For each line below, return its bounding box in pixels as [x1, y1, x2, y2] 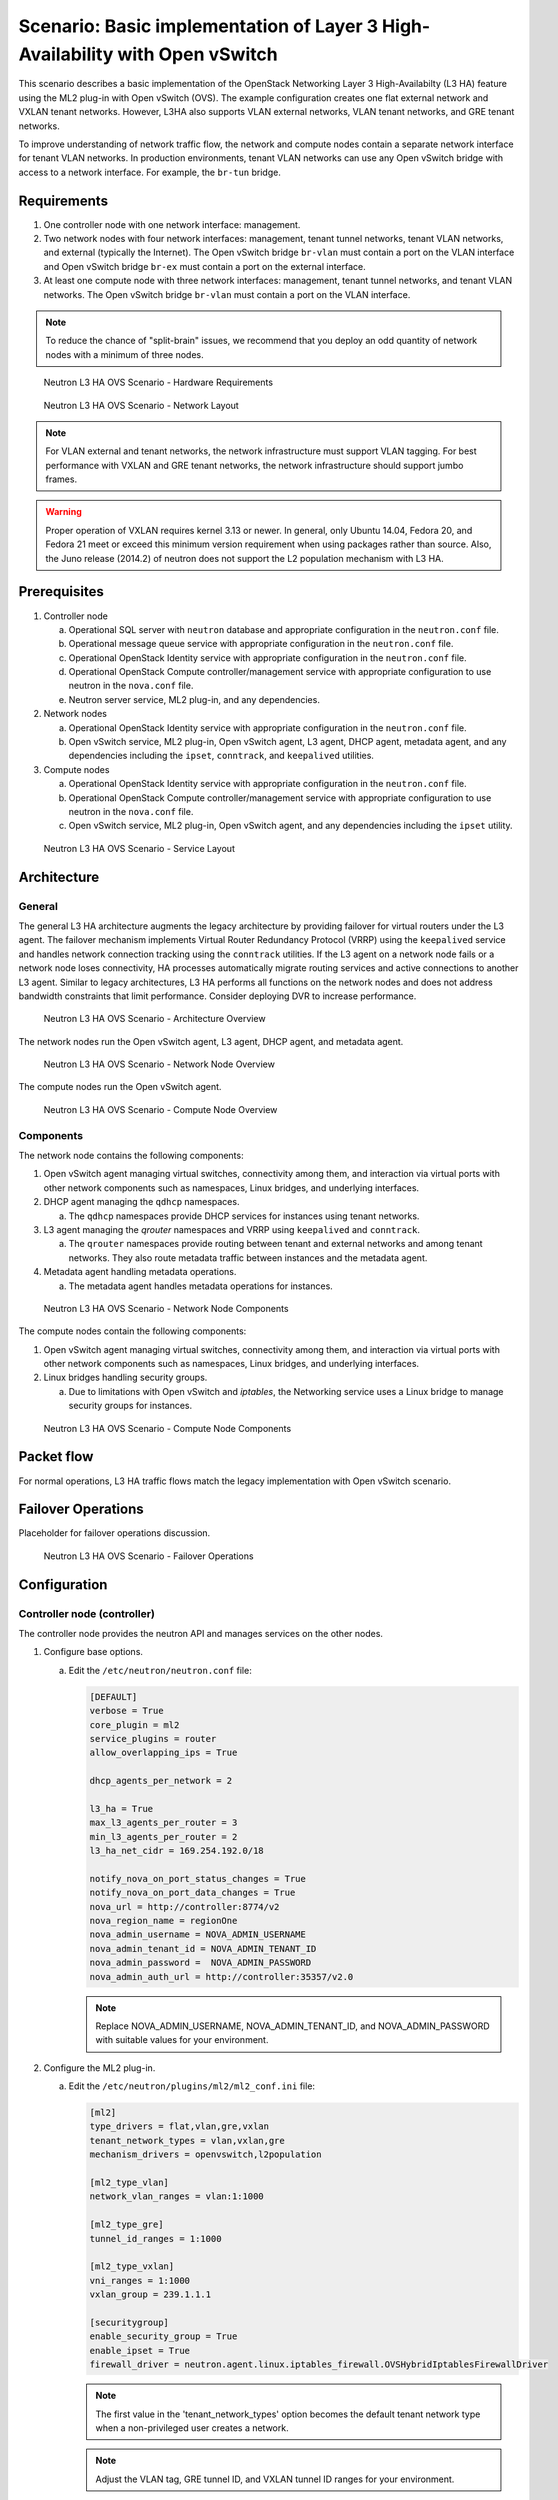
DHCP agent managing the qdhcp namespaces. [43, 1196, 240, 1208]
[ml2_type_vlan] [89, 2177, 170, 2189]
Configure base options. [43, 1646, 144, 1658]
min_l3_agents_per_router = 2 [89, 1831, 238, 1842]
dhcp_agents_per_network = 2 [89, 1775, 233, 1787]
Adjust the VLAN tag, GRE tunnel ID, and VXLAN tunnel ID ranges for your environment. [95, 2473, 455, 2485]
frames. [45, 473, 78, 485]
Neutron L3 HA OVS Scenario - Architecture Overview [43, 1013, 266, 1025]
